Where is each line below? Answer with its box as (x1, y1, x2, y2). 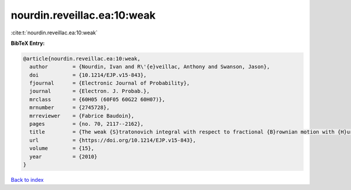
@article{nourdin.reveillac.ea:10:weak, (23, 55, 140, 62)
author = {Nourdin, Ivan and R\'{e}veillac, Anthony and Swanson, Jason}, (29, 64, 270, 70)
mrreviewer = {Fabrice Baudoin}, (29, 112, 135, 119)
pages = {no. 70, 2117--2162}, (29, 121, 144, 128)
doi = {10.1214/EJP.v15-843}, (29, 72, 147, 78)
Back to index (11, 176, 44, 183)
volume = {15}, (29, 145, 95, 152)
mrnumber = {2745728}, (29, 104, 110, 111)
